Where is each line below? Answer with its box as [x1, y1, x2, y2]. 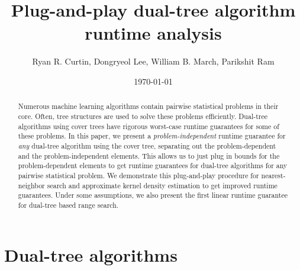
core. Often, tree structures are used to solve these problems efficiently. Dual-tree [18, 111, 267, 121]
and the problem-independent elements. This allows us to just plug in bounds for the [18, 150, 280, 160]
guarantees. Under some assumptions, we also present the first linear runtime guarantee [18, 190, 288, 200]
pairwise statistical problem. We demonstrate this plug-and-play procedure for [18, 170, 259, 180]
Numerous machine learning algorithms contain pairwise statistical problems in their [18, 101, 279, 111]
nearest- [261, 170, 286, 180]
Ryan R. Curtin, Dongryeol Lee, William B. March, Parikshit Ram [32, 55, 275, 67]
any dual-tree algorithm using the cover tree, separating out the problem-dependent [18, 140, 276, 150]
